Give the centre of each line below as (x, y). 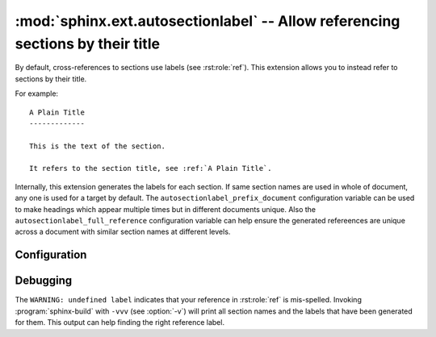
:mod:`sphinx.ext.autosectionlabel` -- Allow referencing (208, 21)
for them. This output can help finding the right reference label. (120, 322)
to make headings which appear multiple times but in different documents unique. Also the (166, 209)
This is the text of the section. (97, 146)
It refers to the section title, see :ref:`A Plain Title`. (151, 168)
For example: (37, 94)
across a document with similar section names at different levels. (123, 232)
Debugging (44, 281)
